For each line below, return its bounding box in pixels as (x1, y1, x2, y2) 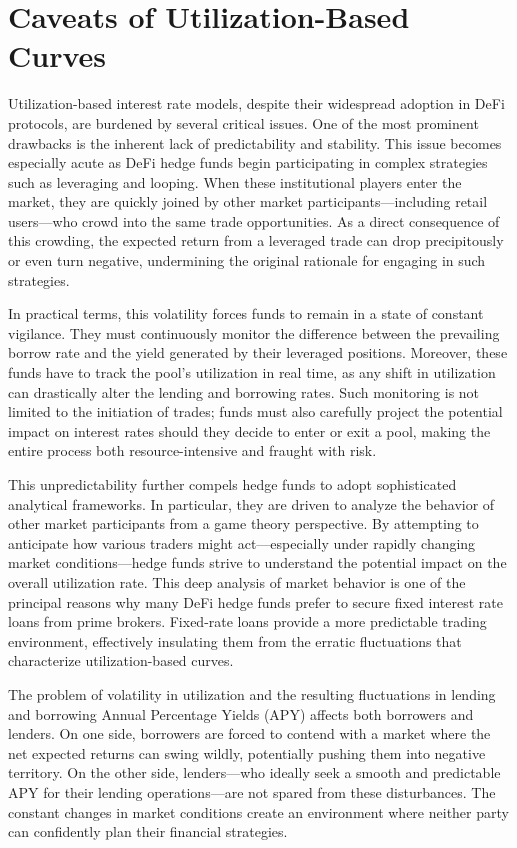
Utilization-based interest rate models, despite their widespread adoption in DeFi (8, 93, 505, 114)
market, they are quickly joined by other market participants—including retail (8, 191, 488, 212)
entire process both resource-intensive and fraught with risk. (8, 440, 377, 461)
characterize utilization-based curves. (8, 650, 234, 671)
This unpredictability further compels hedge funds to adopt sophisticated (8, 474, 457, 494)
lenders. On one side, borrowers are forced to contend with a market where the (8, 723, 491, 744)
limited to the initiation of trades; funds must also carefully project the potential (8, 401, 503, 422)
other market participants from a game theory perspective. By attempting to (8, 513, 479, 534)
